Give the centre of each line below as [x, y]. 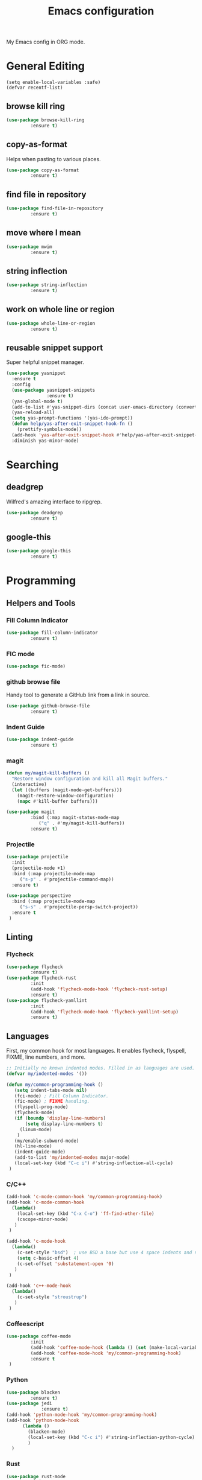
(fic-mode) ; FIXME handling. [52, 1102]
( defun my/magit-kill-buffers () [48, 773]
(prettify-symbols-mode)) [50, 430]
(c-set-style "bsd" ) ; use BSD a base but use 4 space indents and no [109, 1253]
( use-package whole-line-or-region [51, 323]
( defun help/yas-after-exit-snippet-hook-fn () [72, 424]
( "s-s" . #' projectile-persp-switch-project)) [79, 907]
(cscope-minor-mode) [43, 1219]
